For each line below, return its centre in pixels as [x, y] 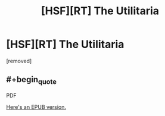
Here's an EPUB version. [36, 107]
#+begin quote [31, 80]
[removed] [19, 61]
